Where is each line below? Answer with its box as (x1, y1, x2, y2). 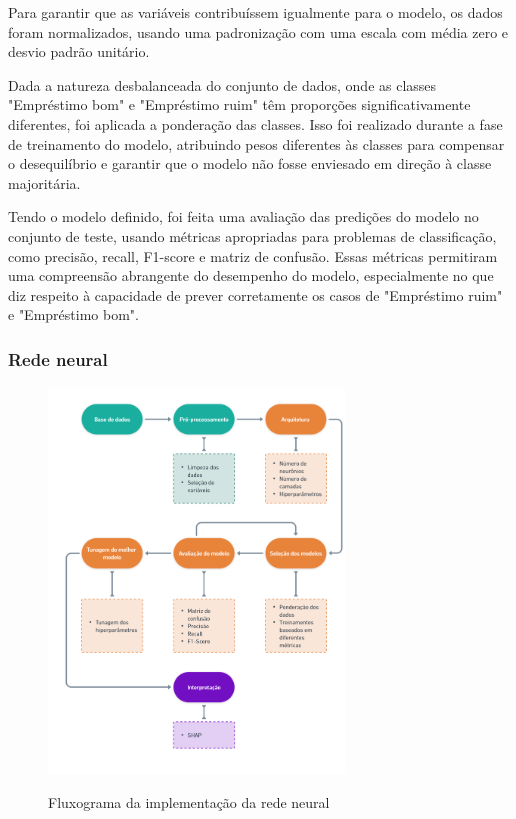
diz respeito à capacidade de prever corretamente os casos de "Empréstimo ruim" (8, 284, 503, 305)
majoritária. (8, 172, 81, 193)
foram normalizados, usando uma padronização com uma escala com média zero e (8, 21, 509, 42)
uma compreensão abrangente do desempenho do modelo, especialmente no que (8, 265, 494, 286)
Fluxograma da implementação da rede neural (48, 791, 330, 812)
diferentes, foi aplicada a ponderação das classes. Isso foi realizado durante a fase (8, 113, 503, 134)
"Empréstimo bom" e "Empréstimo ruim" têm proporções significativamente (8, 94, 471, 115)
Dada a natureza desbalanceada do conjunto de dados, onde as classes (8, 74, 437, 95)
